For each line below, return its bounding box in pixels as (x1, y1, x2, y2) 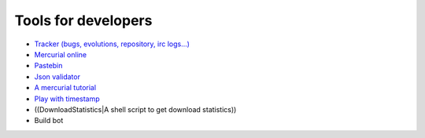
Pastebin (34, 61, 63, 71)
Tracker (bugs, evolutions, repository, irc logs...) (34, 39, 190, 49)
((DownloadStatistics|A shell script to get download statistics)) (34, 104, 237, 114)
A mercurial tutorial (34, 83, 97, 93)
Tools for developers (14, 12, 153, 29)
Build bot (34, 116, 64, 125)
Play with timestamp (34, 94, 100, 103)
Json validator (34, 71, 80, 82)
